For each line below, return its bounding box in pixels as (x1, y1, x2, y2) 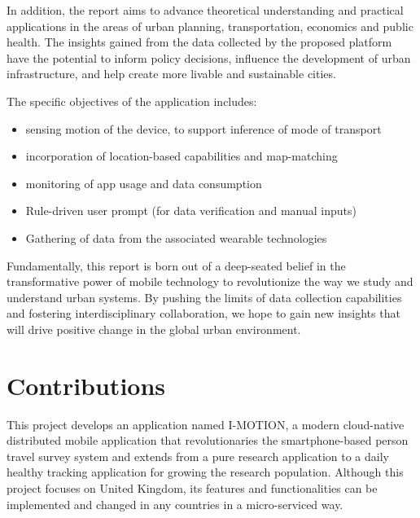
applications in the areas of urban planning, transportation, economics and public (7, 17, 413, 34)
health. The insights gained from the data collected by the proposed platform (7, 33, 392, 50)
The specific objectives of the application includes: (7, 92, 257, 109)
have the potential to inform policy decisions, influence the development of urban (7, 49, 411, 66)
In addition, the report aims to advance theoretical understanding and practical (7, 2, 404, 18)
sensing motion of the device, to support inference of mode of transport (25, 120, 382, 137)
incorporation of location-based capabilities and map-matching (25, 147, 338, 165)
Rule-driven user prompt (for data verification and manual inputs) (25, 202, 357, 219)
